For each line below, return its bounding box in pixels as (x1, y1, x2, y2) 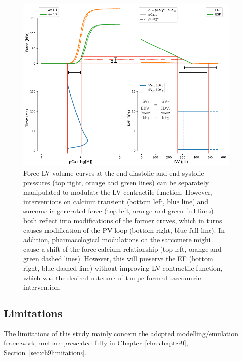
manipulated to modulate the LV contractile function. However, (23, 187, 212, 197)
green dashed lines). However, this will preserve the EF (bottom (23, 253, 213, 263)
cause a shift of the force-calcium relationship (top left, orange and (23, 244, 222, 254)
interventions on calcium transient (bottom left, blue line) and (23, 196, 208, 206)
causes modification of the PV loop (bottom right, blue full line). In (23, 225, 225, 235)
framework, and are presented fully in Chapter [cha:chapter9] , (4, 338, 188, 348)
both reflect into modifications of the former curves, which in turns (23, 215, 222, 225)
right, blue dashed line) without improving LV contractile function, (23, 263, 223, 273)
